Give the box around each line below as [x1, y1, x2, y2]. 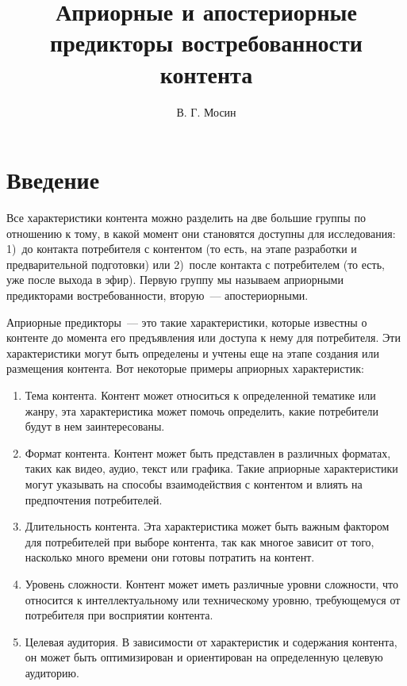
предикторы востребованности [50, 26, 363, 59]
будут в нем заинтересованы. [25, 418, 165, 435]
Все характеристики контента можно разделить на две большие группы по [6, 209, 366, 226]
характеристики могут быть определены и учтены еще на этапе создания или [6, 344, 380, 361]
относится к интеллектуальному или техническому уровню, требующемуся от [25, 591, 401, 607]
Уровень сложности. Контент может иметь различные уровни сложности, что [25, 575, 398, 592]
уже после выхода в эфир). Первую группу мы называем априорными [6, 271, 344, 288]
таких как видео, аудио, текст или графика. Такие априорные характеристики [25, 460, 398, 477]
